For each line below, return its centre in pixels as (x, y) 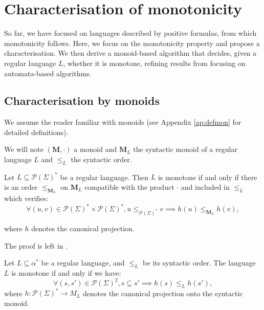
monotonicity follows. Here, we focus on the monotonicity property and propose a (132, 43)
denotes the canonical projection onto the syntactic (163, 293)
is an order (21, 186)
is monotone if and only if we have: (66, 273)
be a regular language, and (83, 263)
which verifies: (26, 198)
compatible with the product (129, 186)
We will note (24, 149)
